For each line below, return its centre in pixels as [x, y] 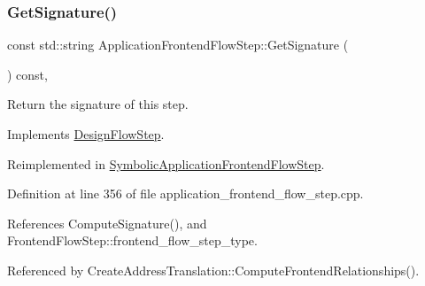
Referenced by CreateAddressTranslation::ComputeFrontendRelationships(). [213, 270]
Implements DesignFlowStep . [86, 134]
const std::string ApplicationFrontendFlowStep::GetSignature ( [178, 45]
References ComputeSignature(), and [107, 223]
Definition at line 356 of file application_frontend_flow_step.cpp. [185, 193]
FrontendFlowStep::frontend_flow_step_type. [132, 240]
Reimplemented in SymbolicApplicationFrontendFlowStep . [166, 163]
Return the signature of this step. [98, 104]
